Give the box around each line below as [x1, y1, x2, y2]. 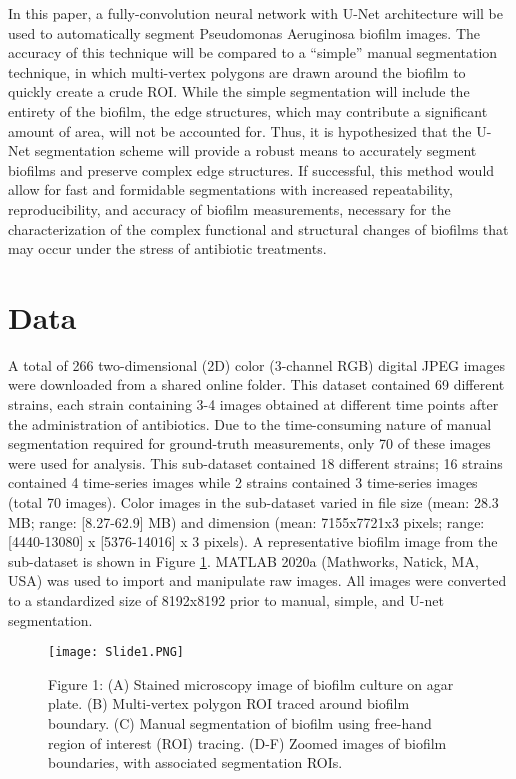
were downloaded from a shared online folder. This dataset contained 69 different [8, 374, 505, 395]
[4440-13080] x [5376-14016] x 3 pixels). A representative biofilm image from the [8, 531, 498, 552]
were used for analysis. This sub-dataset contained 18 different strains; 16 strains [8, 452, 503, 473]
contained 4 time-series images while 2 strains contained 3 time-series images [8, 472, 478, 493]
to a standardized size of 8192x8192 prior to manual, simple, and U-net [8, 589, 444, 610]
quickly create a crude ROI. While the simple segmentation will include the [8, 81, 470, 102]
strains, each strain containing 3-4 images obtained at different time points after [8, 394, 499, 415]
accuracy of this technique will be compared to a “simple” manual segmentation [8, 42, 498, 63]
